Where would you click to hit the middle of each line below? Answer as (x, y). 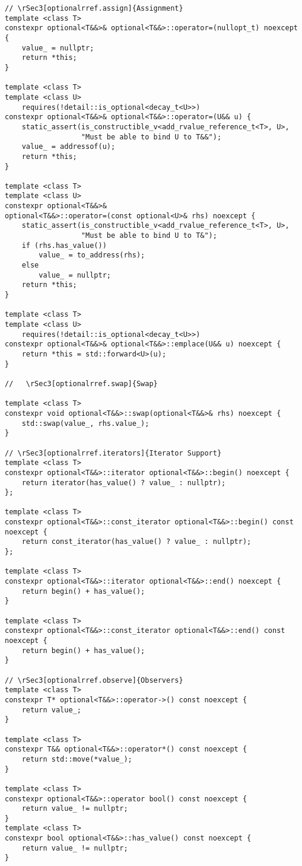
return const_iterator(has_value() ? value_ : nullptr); (136, 542)
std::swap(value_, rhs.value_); (85, 423)
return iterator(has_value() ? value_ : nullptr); (124, 483)
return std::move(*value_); (77, 759)
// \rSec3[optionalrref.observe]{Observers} (94, 680)
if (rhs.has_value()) (64, 245)
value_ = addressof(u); (69, 147)
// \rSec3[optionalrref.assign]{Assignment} (94, 8)
